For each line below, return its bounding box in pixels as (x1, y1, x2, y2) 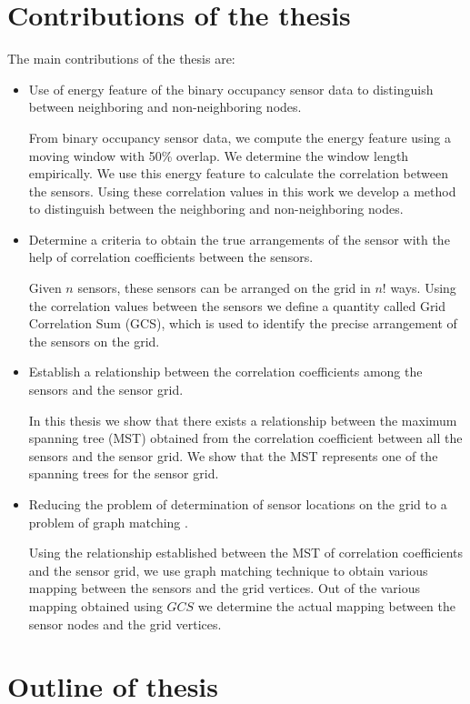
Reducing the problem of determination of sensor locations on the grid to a (28, 495, 447, 513)
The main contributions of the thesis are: (7, 49, 235, 68)
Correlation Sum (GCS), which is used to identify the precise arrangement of (28, 314, 457, 333)
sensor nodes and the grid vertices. (28, 614, 222, 633)
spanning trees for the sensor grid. (28, 464, 219, 483)
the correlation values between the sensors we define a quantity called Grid (28, 296, 446, 315)
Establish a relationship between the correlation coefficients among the (28, 362, 423, 381)
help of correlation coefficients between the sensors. (28, 247, 314, 267)
